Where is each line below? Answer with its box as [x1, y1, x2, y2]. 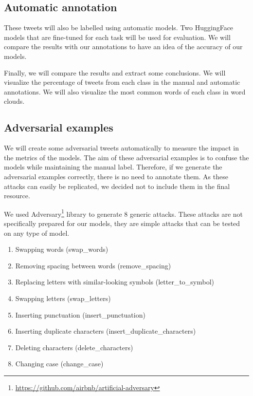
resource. [4, 190, 30, 201]
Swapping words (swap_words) [15, 244, 108, 254]
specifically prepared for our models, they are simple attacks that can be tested [4, 218, 240, 228]
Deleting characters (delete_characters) [15, 342, 133, 352]
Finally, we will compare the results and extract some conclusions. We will [4, 67, 226, 77]
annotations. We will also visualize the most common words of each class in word [4, 86, 246, 96]
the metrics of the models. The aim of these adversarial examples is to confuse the [4, 152, 249, 162]
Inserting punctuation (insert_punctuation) [15, 309, 145, 320]
